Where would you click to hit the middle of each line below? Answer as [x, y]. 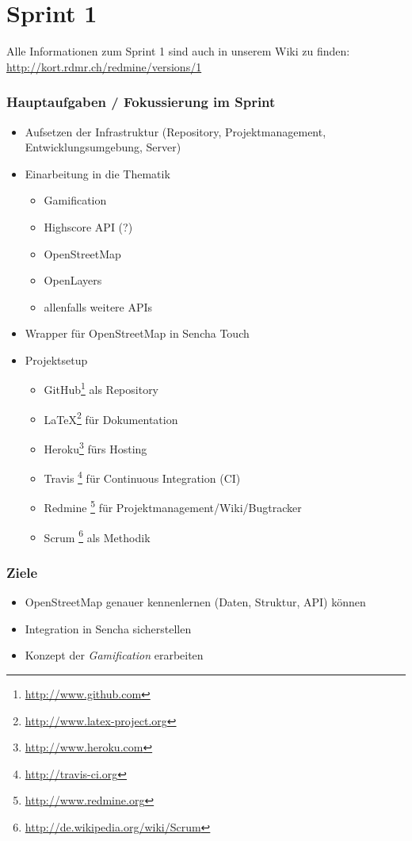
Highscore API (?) [88, 226]
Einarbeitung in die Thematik [97, 173]
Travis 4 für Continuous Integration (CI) [142, 477]
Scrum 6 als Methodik [97, 536]
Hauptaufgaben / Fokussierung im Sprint [141, 102]
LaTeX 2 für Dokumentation [111, 418]
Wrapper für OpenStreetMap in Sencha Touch [137, 333]
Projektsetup [56, 359]
